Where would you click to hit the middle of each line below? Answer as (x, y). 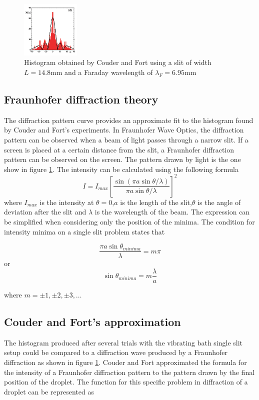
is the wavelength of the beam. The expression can (172, 212)
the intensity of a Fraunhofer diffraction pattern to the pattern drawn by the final (129, 372)
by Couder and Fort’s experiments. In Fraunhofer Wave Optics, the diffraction (124, 130)
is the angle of (219, 202)
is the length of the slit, (156, 202)
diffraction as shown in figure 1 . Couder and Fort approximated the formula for (125, 362)
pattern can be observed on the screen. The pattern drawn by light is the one (122, 159)
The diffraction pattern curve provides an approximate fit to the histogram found (129, 120)
